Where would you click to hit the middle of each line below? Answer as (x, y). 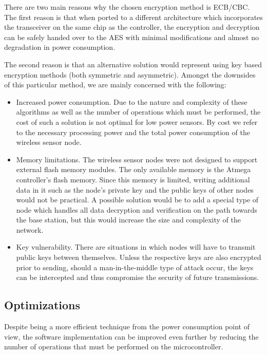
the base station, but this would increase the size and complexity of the (128, 220)
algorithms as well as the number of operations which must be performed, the (138, 112)
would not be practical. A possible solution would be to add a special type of (137, 200)
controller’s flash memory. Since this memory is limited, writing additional (133, 179)
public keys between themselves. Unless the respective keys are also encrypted (139, 257)
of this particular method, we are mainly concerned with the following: (115, 85)
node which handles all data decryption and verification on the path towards (137, 209)
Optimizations (42, 305)
